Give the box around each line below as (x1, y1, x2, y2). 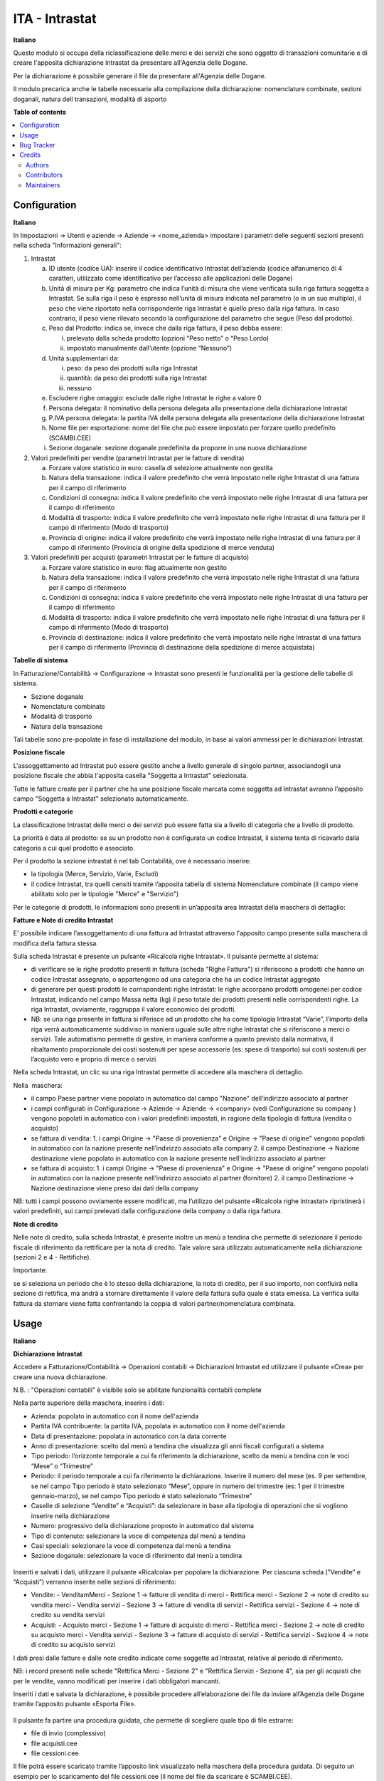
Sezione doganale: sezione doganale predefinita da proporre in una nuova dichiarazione (48, 444, 307, 452)
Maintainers (26, 180, 60, 189)
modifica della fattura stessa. (13, 939, 99, 947)
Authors (26, 160, 49, 169)
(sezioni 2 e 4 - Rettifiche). (13, 1253, 92, 1262)
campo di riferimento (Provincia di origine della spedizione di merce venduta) (48, 544, 275, 552)
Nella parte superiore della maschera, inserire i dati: (13, 1398, 165, 1407)
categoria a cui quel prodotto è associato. (13, 843, 135, 852)
